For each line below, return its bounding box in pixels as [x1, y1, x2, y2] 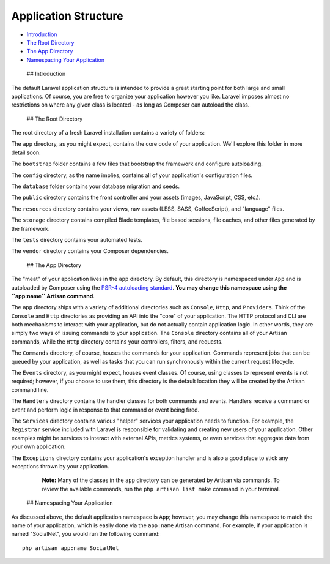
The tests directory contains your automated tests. [11, 236, 143, 243]
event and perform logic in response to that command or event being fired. [11, 406, 200, 413]
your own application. [11, 443, 66, 450]
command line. [11, 386, 49, 393]
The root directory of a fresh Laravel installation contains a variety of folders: [11, 129, 205, 137]
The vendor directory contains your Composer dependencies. [11, 247, 169, 255]
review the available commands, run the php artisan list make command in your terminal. [42, 485, 280, 492]
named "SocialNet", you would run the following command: [11, 530, 160, 538]
